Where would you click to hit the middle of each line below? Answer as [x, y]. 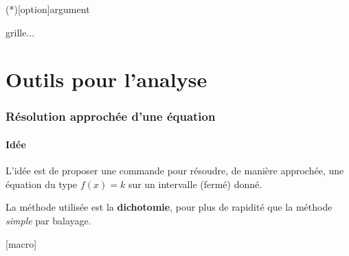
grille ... [20, 32]
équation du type [42, 184]
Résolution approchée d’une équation [111, 116]
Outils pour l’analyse [106, 79]
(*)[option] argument [48, 9]
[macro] [21, 243]
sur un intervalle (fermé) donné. [195, 184]
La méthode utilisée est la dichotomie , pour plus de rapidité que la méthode [169, 207]
